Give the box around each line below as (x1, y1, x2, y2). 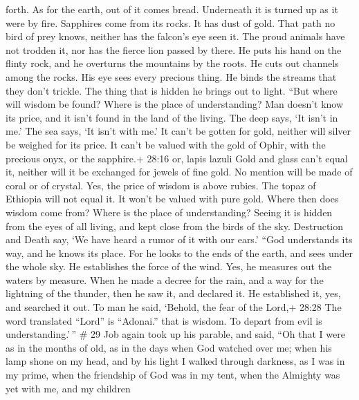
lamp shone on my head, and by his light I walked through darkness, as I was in (6, 354, 345, 368)
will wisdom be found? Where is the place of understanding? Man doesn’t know (6, 97, 344, 111)
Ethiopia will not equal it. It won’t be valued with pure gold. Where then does (6, 191, 339, 206)
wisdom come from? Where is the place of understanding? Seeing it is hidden (6, 204, 333, 219)
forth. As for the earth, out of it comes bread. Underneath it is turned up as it (6, 2, 338, 16)
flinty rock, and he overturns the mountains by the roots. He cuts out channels (6, 56, 339, 70)
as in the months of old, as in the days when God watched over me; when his (6, 340, 332, 354)
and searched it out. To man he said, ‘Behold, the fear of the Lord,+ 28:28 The (6, 300, 342, 314)
